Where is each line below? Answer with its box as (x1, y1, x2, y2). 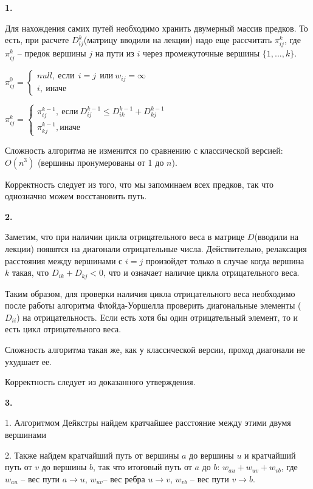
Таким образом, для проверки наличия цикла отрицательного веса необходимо (5, 287, 295, 299)
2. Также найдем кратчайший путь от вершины (5, 448, 179, 461)
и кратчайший (244, 448, 296, 461)
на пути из (95, 47, 134, 60)
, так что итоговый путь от (93, 460, 192, 473)
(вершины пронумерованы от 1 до (37, 156, 164, 168)
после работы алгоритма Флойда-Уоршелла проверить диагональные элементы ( (5, 299, 301, 312)
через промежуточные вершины (142, 47, 260, 60)
